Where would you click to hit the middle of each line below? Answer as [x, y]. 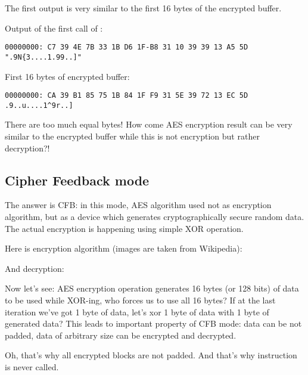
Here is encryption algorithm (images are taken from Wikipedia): [124, 248]
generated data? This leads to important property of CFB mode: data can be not [153, 323]
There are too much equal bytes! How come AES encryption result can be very [149, 124]
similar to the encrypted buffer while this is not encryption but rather [132, 136]
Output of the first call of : [54, 28]
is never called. [32, 366]
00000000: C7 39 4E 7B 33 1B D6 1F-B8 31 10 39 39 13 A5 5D [127, 47]
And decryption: [35, 268]
